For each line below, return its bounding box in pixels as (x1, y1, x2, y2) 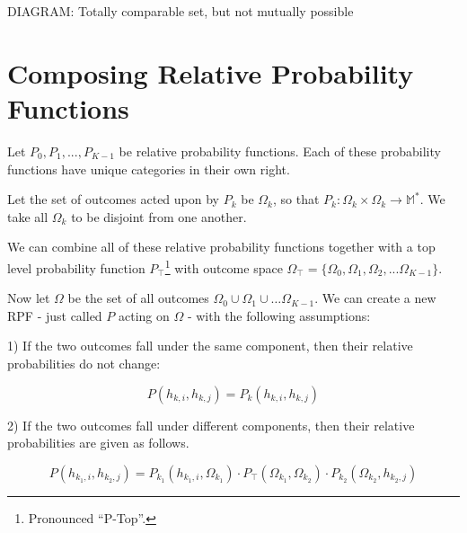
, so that (272, 190, 320, 209)
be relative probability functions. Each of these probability (119, 141, 441, 160)
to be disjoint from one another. (71, 207, 247, 226)
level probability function (7, 258, 145, 277)
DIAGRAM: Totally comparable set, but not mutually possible (7, 2, 354, 20)
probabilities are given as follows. (7, 433, 189, 452)
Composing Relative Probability (7, 54, 414, 91)
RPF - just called (7, 306, 102, 324)
